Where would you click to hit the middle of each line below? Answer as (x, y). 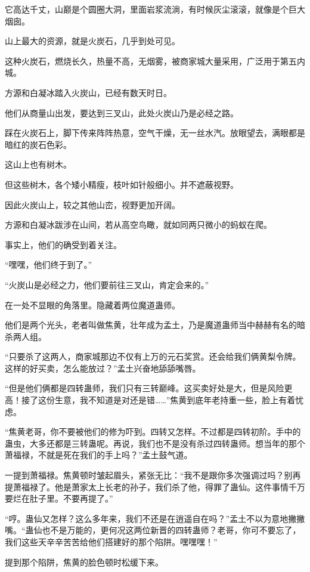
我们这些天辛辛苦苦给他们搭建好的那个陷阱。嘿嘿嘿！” (111, 542)
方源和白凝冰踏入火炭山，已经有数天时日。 (88, 92)
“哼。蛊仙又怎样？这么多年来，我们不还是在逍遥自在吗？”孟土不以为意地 (147, 518)
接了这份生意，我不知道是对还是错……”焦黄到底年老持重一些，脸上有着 (158, 400)
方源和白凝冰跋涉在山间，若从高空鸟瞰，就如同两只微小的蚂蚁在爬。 (138, 225)
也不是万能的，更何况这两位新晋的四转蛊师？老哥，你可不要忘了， (171, 530)
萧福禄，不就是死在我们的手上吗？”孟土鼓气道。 (99, 455)
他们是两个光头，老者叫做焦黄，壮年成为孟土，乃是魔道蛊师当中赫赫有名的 (151, 325)
